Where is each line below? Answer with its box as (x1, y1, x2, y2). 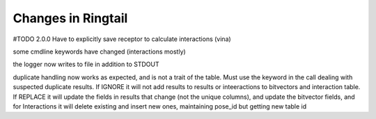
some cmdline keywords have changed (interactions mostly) (13, 47, 186, 56)
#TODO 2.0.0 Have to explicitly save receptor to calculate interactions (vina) (13, 35, 231, 43)
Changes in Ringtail (13, 10, 128, 26)
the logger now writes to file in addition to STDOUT (13, 60, 159, 69)
